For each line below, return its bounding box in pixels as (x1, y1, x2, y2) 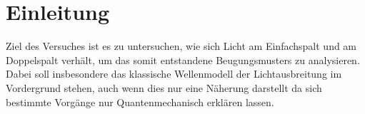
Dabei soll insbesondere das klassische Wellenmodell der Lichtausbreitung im (6, 66, 342, 81)
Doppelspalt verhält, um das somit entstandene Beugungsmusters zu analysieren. (6, 52, 360, 67)
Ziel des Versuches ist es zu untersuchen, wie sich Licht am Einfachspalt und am (6, 38, 357, 53)
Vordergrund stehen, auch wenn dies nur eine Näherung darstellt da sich (6, 80, 322, 95)
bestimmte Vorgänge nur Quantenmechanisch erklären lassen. (6, 94, 274, 109)
